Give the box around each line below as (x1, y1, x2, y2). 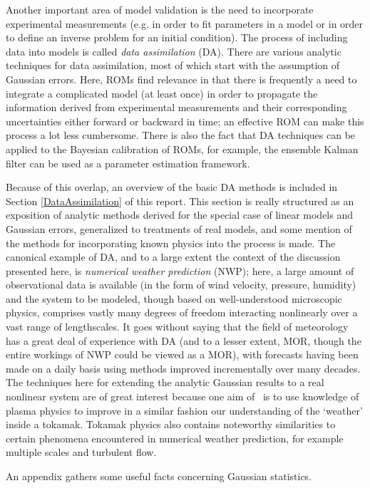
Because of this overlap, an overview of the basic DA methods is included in (6, 180, 338, 194)
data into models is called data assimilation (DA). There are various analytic (6, 43, 341, 58)
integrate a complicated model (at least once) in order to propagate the (6, 85, 318, 100)
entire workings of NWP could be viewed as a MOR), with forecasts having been (6, 347, 359, 362)
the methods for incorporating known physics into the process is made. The (6, 235, 336, 250)
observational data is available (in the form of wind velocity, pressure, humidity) (6, 277, 356, 292)
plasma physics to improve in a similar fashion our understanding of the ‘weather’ (6, 403, 363, 417)
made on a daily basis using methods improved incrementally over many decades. (6, 360, 361, 375)
